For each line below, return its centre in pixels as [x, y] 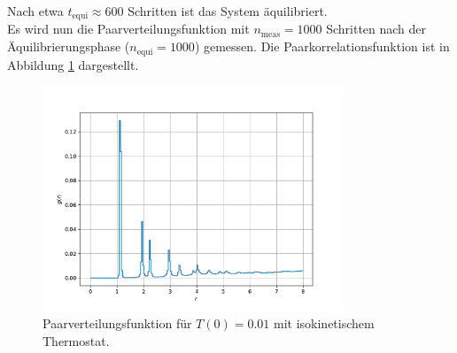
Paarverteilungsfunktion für [117, 323]
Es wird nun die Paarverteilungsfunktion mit [128, 29]
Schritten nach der [376, 29]
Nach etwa [35, 11]
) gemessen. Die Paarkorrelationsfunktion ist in [322, 46]
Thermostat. [76, 340]
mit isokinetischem [324, 323]
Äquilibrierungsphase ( [69, 46]
